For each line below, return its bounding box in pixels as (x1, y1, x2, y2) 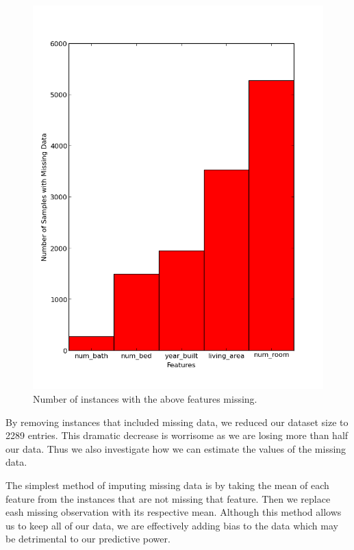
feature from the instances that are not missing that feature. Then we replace (5, 491, 331, 505)
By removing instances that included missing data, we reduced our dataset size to (5, 414, 349, 429)
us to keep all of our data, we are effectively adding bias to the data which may (5, 518, 338, 532)
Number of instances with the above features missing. (33, 392, 257, 406)
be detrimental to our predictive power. (5, 532, 170, 546)
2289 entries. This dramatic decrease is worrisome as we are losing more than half (5, 428, 349, 442)
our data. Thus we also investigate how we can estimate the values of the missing (5, 441, 346, 455)
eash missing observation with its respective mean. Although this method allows (5, 505, 342, 519)
